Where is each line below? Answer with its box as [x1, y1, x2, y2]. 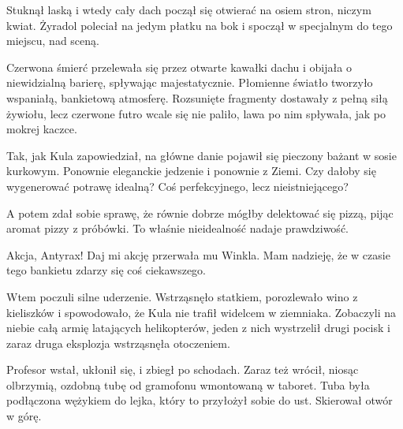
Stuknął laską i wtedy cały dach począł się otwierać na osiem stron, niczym [6, 2, 371, 17]
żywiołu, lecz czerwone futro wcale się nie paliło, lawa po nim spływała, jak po [6, 105, 386, 121]
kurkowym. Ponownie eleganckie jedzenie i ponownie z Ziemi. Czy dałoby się [6, 162, 376, 179]
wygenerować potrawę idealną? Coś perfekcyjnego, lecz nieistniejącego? [6, 177, 349, 194]
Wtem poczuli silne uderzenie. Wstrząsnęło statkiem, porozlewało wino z [6, 288, 358, 304]
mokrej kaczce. [6, 121, 77, 137]
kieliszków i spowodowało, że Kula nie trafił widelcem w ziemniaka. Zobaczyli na [6, 304, 397, 320]
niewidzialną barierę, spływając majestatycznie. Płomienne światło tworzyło [6, 74, 373, 91]
